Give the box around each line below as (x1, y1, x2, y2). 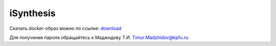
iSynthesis (9, 8, 56, 19)
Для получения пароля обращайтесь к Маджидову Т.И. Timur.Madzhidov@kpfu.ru (9, 34, 189, 40)
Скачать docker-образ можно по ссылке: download (9, 25, 122, 31)
